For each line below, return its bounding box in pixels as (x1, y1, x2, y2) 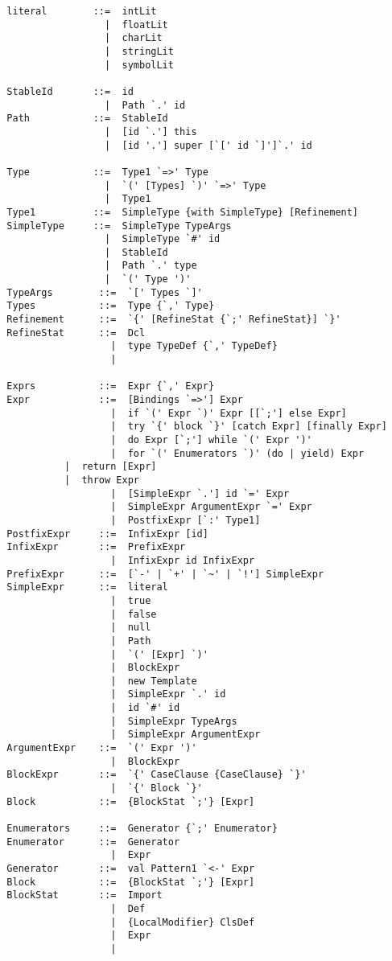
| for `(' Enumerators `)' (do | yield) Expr (110, 447, 365, 459)
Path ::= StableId (6, 113, 168, 125)
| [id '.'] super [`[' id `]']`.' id (105, 139, 312, 151)
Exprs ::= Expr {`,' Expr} (6, 380, 215, 392)
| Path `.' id (105, 99, 186, 111)
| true (110, 594, 151, 606)
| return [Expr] (64, 461, 157, 473)
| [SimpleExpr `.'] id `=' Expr (110, 487, 290, 499)
